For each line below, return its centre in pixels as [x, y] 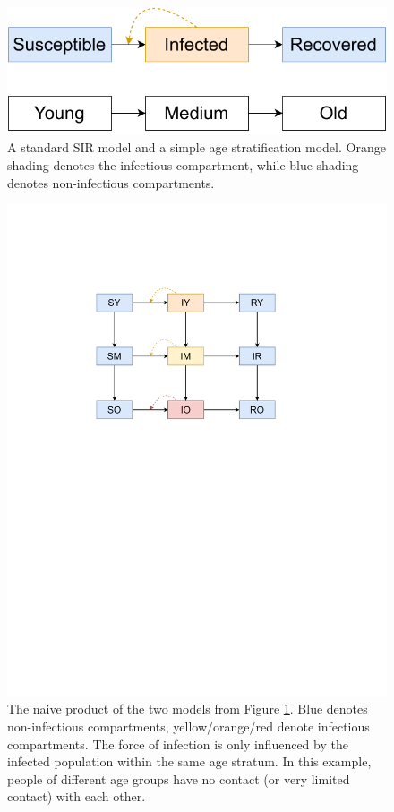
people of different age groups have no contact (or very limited [179, 778]
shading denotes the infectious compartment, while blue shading [183, 165]
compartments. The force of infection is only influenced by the [178, 744]
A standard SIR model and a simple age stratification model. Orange [197, 147]
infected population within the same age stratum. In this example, [189, 761]
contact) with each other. [77, 796]
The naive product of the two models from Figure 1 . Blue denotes [188, 709]
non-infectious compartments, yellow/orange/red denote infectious [188, 726]
